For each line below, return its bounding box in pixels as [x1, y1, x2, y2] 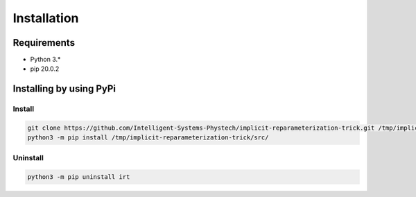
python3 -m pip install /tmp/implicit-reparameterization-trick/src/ [27, 134, 269, 142]
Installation [12, 10, 79, 26]
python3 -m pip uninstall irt [27, 173, 130, 180]
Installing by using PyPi [12, 83, 116, 95]
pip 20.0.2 [30, 65, 60, 73]
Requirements [12, 37, 76, 49]
